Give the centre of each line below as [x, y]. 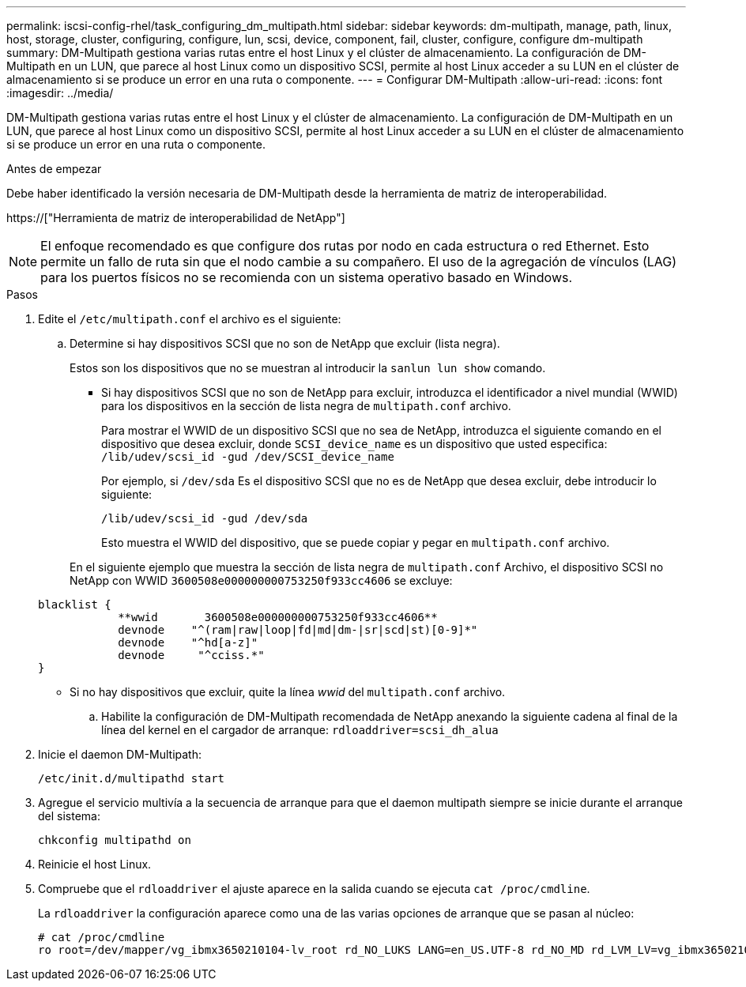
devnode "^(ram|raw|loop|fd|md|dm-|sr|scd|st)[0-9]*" [298, 630]
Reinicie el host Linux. [95, 864]
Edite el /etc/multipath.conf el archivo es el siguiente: [190, 319]
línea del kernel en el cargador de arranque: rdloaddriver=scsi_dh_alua [300, 730]
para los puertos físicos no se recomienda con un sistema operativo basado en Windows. [307, 277]
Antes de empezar [54, 169]
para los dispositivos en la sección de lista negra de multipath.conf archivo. [306, 406]
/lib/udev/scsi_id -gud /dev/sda [205, 518]
